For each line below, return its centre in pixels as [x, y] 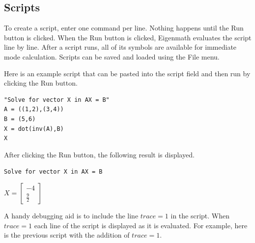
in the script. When [200, 215]
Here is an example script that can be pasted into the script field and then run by [127, 73]
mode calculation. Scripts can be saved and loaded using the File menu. [112, 56]
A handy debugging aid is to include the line [71, 215]
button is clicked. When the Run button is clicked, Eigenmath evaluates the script [128, 37]
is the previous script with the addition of [67, 235]
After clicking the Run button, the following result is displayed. [99, 154]
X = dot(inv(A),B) [34, 129]
